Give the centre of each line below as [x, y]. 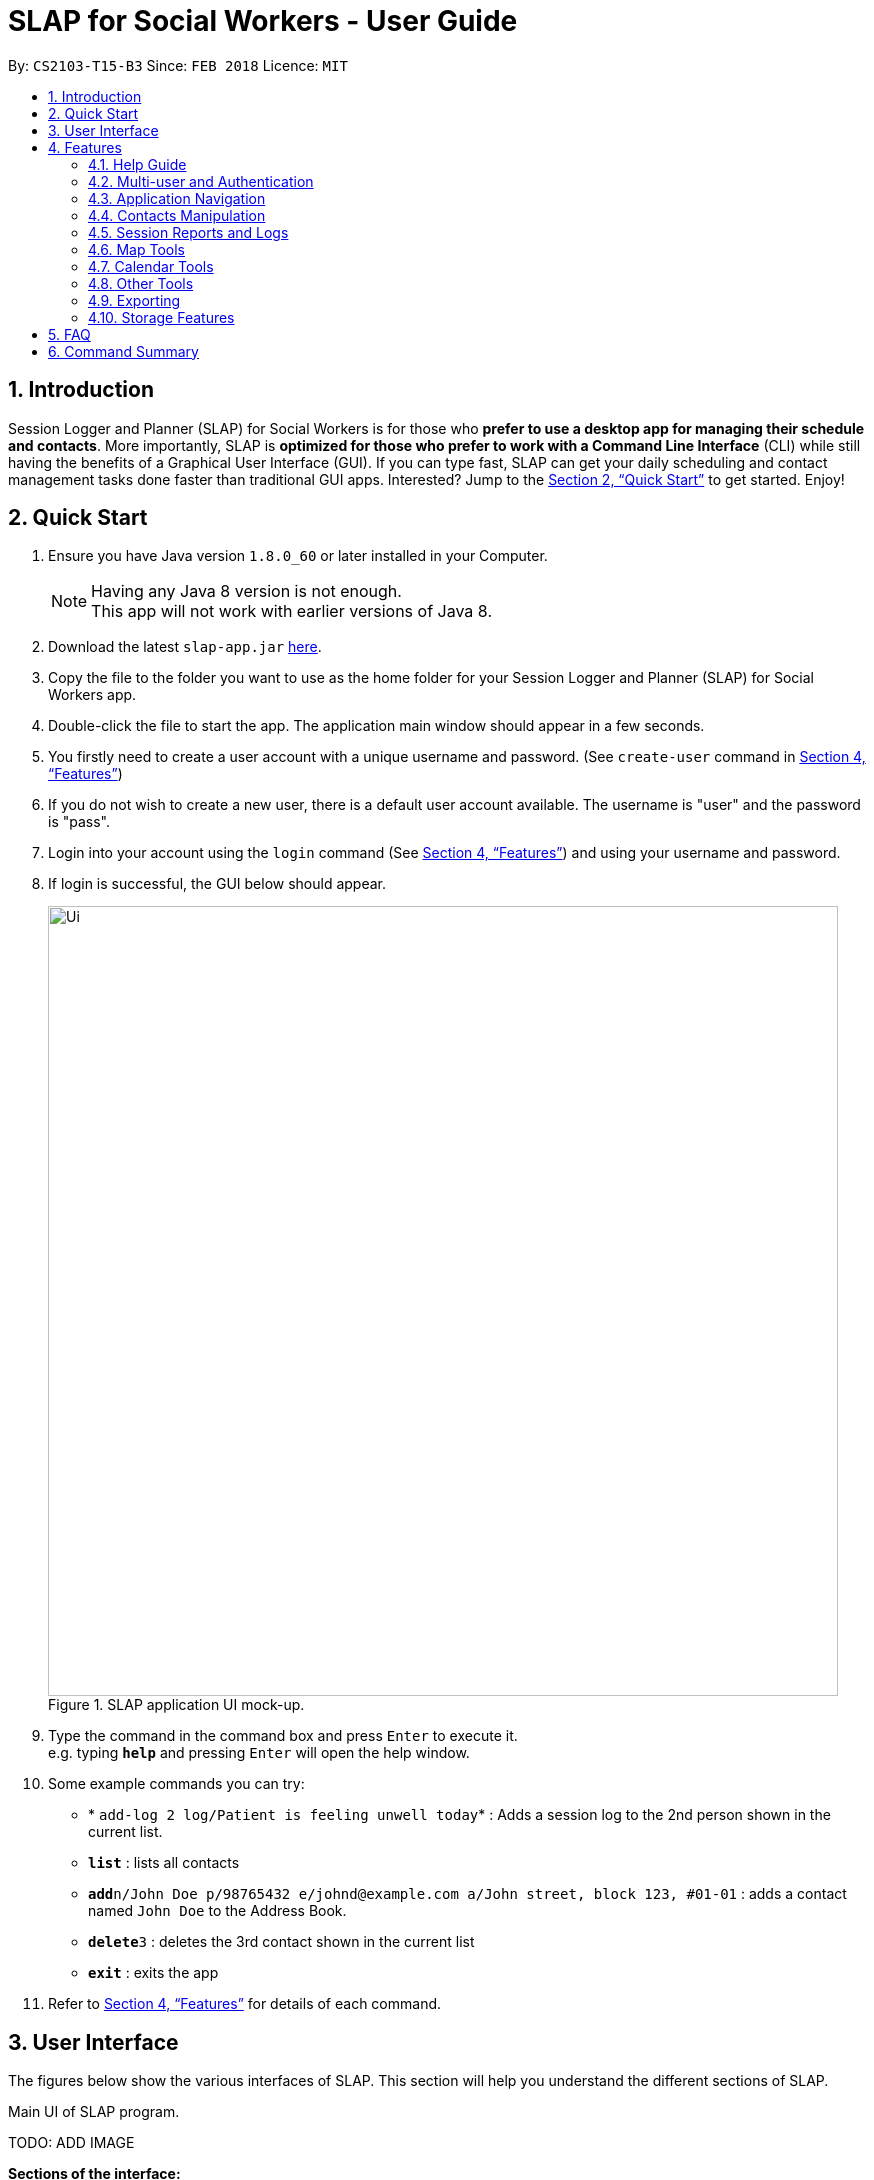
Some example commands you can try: [176, 1784]
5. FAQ [69, 334]
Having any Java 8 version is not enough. [246, 591]
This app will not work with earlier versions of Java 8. [291, 611]
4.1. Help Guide [137, 164]
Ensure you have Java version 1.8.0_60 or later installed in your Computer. [298, 556]
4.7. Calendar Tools [151, 266]
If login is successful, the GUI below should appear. [217, 884]
